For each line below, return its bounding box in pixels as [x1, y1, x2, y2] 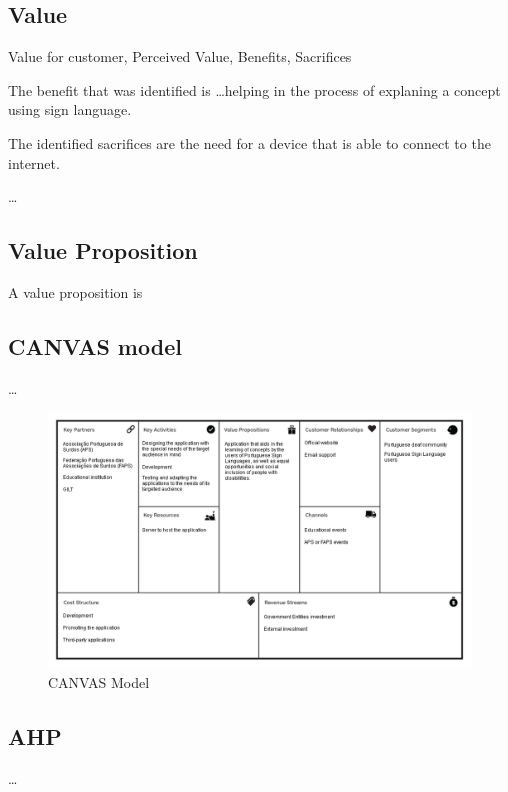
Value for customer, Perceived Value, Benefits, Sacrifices [8, 46, 352, 67]
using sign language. [8, 99, 132, 120]
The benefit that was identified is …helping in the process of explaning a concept [8, 79, 501, 100]
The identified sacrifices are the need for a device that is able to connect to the [8, 132, 491, 153]
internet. [8, 152, 60, 173]
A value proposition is [8, 281, 143, 302]
